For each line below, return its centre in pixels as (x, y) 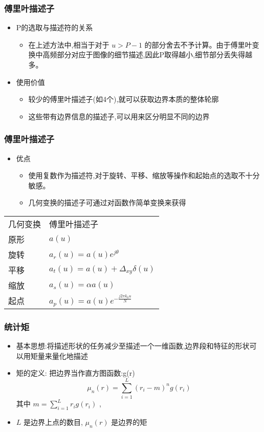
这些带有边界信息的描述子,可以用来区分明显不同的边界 (119, 116)
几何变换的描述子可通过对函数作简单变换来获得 (107, 202)
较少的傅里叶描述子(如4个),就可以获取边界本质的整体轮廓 (124, 99)
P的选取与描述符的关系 (54, 27)
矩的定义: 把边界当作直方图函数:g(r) (75, 373)
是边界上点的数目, (53, 422)
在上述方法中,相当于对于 (69, 44)
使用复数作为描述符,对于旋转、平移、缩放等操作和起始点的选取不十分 (144, 175)
